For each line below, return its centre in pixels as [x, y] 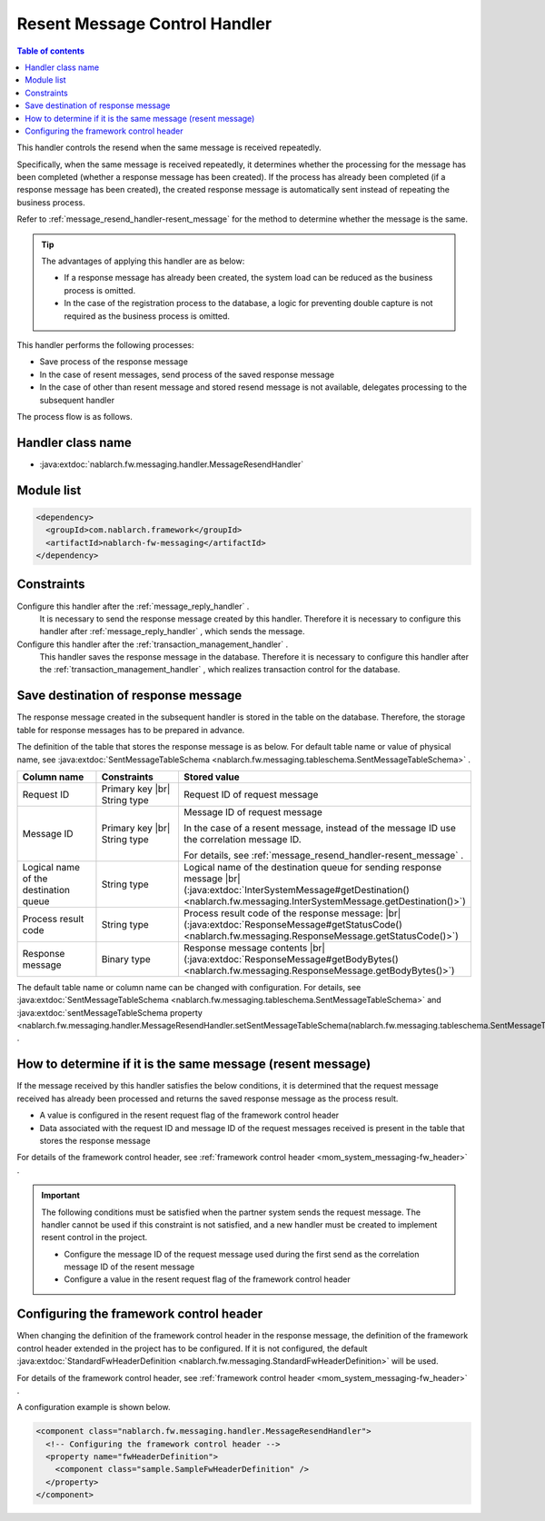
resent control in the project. [94, 1238]
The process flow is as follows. [75, 416]
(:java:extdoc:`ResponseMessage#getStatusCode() [293, 924]
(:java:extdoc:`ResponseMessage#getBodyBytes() [291, 959]
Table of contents [51, 51]
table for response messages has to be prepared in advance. [131, 730]
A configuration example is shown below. [94, 1407]
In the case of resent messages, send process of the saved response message [187, 374]
